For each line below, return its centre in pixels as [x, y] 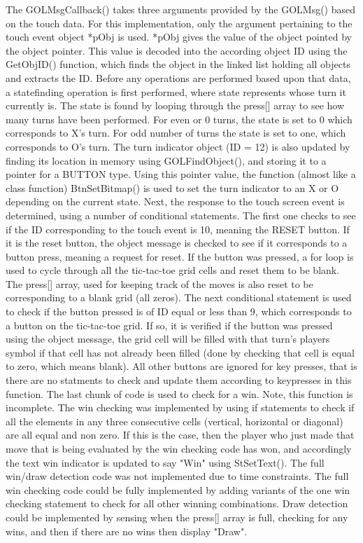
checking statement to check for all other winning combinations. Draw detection [177, 503]
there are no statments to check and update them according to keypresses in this [179, 380]
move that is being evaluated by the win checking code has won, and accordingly [179, 448]
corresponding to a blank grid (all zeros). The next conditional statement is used [179, 297]
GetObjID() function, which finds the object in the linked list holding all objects [178, 64]
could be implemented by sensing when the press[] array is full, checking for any [177, 517]
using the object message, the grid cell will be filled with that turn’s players [168, 339]
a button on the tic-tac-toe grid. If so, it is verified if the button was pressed [169, 325]
